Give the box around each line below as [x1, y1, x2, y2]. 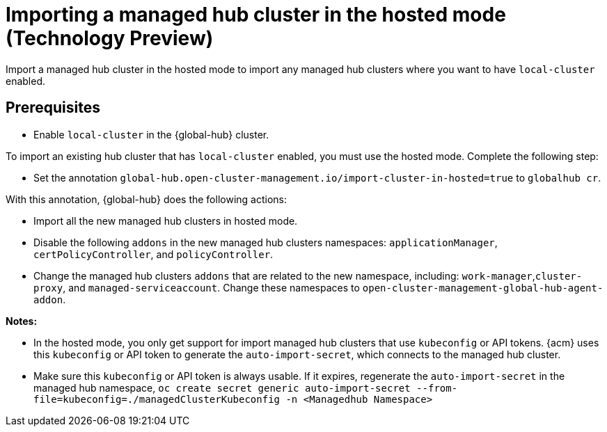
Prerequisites [6, 99, 100, 117]
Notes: [6, 314, 38, 327]
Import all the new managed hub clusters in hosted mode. [33, 214, 298, 227]
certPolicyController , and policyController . [33, 248, 274, 260]
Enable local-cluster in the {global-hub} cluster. [33, 128, 269, 141]
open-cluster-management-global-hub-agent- [362, 282, 604, 294]
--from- [416, 382, 458, 394]
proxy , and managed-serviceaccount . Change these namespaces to [33, 281, 360, 294]
